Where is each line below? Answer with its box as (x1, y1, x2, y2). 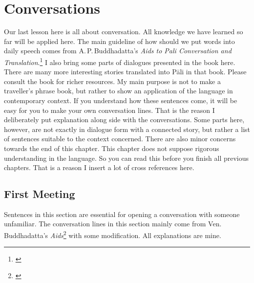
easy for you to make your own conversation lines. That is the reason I (4, 105, 215, 115)
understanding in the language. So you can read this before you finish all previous (4, 152, 249, 163)
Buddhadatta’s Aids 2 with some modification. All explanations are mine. (4, 229, 221, 240)
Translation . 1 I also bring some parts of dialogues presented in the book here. (4, 55, 235, 67)
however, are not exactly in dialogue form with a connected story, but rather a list (4, 124, 250, 134)
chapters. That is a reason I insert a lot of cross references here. (4, 162, 194, 173)
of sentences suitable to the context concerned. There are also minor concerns (4, 133, 236, 144)
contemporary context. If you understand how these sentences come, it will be (4, 95, 237, 105)
